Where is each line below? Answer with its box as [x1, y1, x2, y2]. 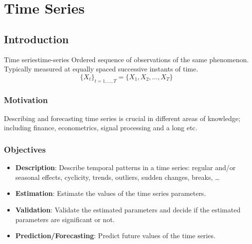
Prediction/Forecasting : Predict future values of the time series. [15, 230, 216, 241]
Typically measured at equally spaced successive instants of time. [4, 64, 198, 74]
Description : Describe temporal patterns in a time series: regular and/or [15, 162, 236, 173]
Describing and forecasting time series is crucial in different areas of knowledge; [4, 113, 240, 123]
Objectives [4, 143, 46, 155]
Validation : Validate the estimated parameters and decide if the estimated [15, 204, 241, 214]
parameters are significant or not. [15, 214, 115, 224]
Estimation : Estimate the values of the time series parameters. [15, 188, 206, 198]
